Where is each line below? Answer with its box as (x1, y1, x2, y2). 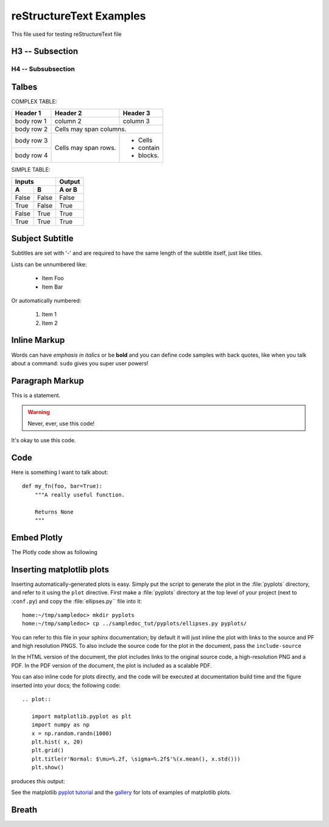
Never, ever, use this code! (27, 420, 95, 427)
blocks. (138, 151, 160, 160)
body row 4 (15, 151, 48, 160)
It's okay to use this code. (11, 437, 76, 444)
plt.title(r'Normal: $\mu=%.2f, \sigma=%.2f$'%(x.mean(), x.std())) (31, 755, 241, 762)
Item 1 (41, 311, 57, 318)
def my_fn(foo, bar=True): (22, 483, 103, 490)
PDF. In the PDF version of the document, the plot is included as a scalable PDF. (11, 661, 213, 669)
